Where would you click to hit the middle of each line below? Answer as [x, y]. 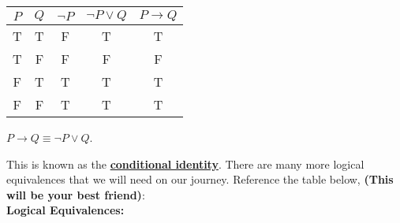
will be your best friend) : [76, 194]
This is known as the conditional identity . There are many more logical [185, 164]
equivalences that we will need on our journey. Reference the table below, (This [200, 179]
